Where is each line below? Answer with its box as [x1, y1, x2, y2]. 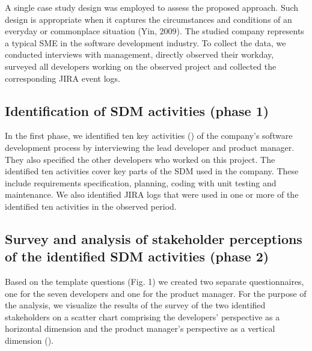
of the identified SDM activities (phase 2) [5, 247, 269, 266]
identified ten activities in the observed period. [5, 200, 177, 212]
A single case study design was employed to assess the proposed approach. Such [5, 1, 299, 13]
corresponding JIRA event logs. [5, 72, 120, 84]
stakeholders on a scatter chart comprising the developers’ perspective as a [5, 310, 280, 323]
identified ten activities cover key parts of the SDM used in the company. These [5, 165, 299, 177]
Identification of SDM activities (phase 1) [5, 101, 269, 120]
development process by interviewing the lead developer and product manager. [5, 141, 295, 153]
